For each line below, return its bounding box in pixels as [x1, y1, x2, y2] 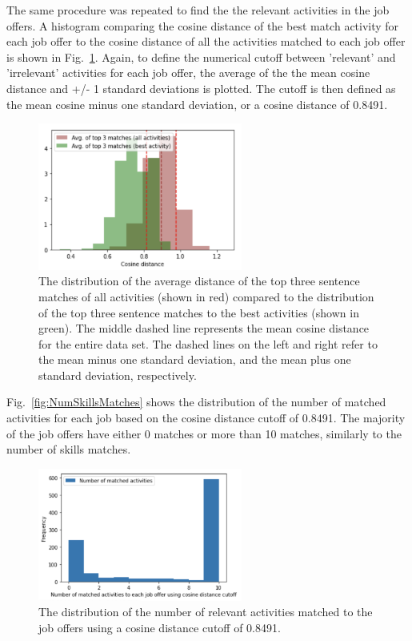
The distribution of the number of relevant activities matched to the [38, 603, 373, 620]
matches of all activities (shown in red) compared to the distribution [38, 288, 374, 304]
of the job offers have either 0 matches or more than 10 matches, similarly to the [6, 425, 402, 441]
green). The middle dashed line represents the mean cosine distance [38, 320, 370, 337]
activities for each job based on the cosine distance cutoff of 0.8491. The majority [6, 409, 406, 426]
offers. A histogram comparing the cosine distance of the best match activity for [6, 17, 399, 34]
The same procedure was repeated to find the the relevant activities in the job [6, 2, 390, 18]
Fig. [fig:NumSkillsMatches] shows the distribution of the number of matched [6, 393, 386, 410]
